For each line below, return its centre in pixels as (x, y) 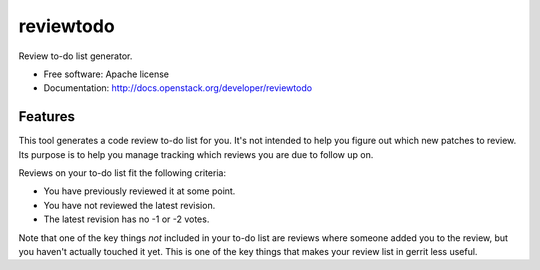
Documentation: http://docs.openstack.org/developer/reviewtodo (178, 88)
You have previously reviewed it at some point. (139, 191)
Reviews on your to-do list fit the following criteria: (122, 173)
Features (46, 116)
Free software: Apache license (106, 74)
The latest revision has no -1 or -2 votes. (126, 219)
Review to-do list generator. (75, 56)
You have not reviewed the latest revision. (129, 205)
